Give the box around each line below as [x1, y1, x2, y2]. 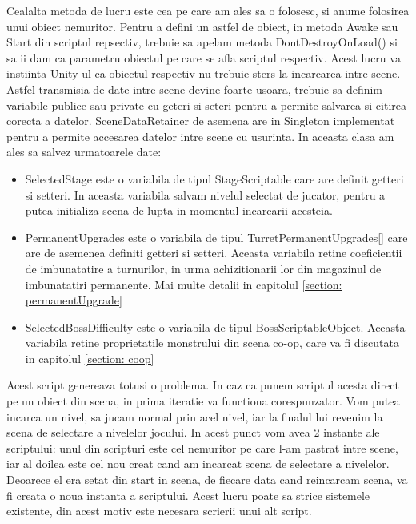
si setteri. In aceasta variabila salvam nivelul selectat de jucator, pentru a [25, 186, 386, 203]
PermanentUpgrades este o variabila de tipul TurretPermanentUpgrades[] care [25, 228, 408, 245]
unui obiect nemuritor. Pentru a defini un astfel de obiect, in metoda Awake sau [6, 18, 398, 34]
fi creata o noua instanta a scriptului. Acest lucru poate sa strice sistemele [6, 486, 370, 503]
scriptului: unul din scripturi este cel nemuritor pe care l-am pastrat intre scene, [6, 439, 398, 456]
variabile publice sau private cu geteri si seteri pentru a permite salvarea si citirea [6, 96, 406, 113]
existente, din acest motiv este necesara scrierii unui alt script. [6, 502, 312, 519]
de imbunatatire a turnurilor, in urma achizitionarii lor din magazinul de [25, 260, 382, 276]
